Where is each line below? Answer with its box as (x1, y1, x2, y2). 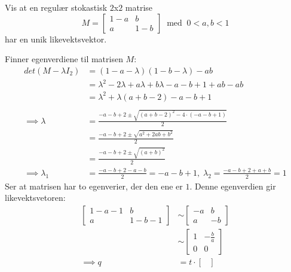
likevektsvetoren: (5, 191, 66, 204)
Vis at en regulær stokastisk (5, 1, 108, 13)
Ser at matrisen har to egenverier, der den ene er (5, 179, 183, 192)
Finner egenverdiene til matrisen (5, 53, 123, 65)
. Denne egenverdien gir (189, 179, 276, 192)
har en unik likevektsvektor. (5, 32, 107, 45)
